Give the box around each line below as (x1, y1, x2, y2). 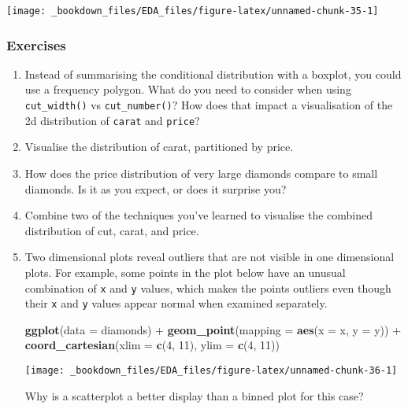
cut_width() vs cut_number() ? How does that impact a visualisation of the (24, 97, 393, 113)
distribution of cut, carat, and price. (24, 222, 199, 238)
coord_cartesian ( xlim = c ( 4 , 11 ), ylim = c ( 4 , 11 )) (24, 337, 280, 353)
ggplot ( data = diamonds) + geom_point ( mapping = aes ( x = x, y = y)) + (24, 321, 402, 337)
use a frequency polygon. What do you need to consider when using (24, 81, 351, 98)
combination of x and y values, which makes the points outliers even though (24, 279, 391, 296)
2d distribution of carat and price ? (24, 112, 200, 128)
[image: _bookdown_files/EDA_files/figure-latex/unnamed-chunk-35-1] (6, 6, 379, 17)
